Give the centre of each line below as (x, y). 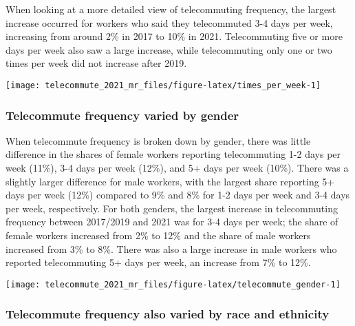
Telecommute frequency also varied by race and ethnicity (168, 314)
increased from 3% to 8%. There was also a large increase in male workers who (171, 248)
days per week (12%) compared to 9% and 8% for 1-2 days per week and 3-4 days (178, 195)
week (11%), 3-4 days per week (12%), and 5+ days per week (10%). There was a (177, 168)
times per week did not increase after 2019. (96, 63)
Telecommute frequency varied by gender (122, 115)
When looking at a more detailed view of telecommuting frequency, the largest (171, 9)
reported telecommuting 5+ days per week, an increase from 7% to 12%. (158, 262)
